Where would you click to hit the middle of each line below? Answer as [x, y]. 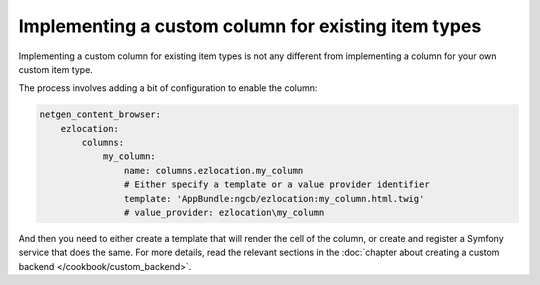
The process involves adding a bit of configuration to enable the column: [168, 88]
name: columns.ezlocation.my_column [213, 170]
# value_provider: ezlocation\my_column [224, 213]
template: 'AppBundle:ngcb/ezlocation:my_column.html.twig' [274, 198]
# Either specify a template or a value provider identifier [276, 184]
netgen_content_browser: [100, 114]
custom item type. [56, 69]
